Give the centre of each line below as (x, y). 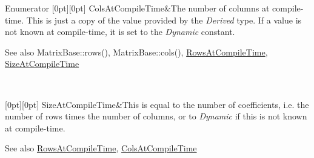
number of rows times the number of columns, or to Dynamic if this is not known (156, 116)
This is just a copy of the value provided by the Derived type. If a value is (164, 20)
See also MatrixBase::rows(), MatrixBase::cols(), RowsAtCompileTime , (136, 52)
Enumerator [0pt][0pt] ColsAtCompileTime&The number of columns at (137, 8)
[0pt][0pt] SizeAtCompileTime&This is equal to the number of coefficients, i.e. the (157, 104)
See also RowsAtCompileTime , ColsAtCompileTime (101, 148)
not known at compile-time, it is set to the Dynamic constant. (120, 32)
